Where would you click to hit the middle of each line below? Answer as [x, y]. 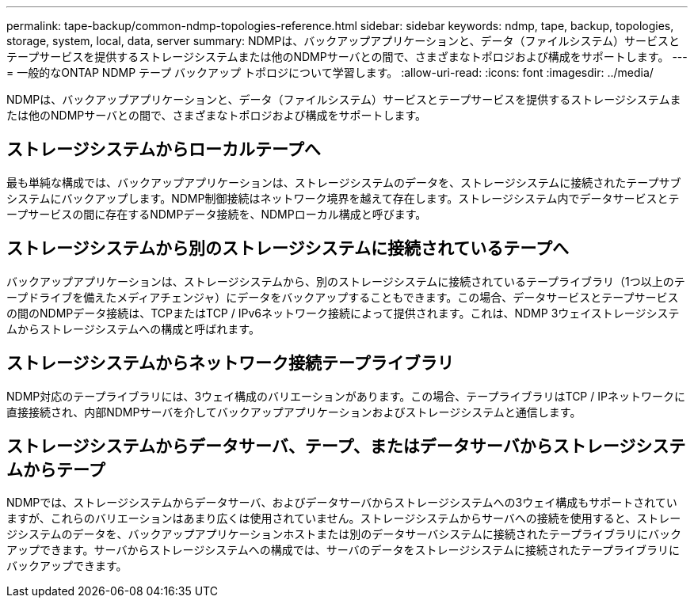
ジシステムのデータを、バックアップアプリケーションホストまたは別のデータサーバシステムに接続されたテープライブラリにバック [344, 534]
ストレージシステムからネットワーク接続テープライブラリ [230, 363]
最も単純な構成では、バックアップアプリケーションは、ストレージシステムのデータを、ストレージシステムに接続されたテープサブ [344, 182]
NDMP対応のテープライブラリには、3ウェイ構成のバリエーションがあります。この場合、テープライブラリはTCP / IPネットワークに [346, 396]
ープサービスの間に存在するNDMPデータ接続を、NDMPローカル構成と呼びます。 [217, 214]
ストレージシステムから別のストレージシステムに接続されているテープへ [288, 249]
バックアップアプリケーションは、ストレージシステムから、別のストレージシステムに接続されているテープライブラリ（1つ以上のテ [346, 281]
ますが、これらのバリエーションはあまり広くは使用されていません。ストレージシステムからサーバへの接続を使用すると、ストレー [344, 519]
